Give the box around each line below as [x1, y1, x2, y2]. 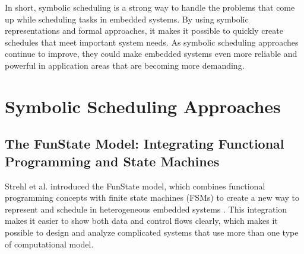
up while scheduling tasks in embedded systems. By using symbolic [5, 12, 249, 25]
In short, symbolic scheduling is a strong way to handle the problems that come [5, 1, 295, 13]
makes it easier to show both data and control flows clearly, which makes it [5, 214, 278, 227]
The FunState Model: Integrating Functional [5, 134, 284, 153]
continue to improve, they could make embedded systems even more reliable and [5, 47, 297, 60]
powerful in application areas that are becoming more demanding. [5, 59, 245, 71]
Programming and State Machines [5, 152, 220, 170]
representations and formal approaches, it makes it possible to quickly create [5, 24, 283, 37]
